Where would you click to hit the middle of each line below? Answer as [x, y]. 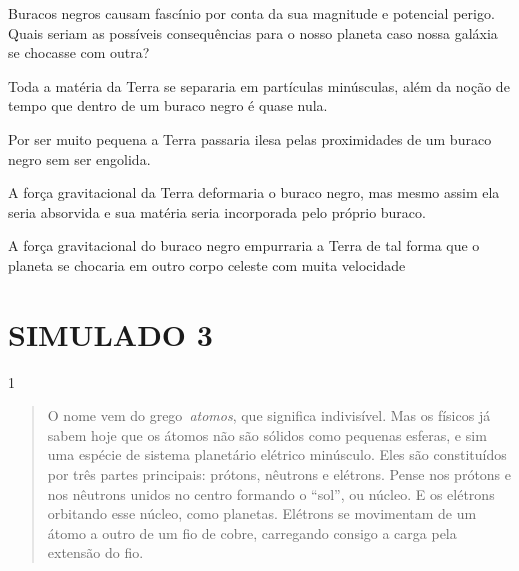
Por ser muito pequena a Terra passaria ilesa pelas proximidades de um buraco [250, 138]
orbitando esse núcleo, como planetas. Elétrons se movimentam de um [262, 513]
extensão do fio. [95, 552]
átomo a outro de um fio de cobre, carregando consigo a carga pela [252, 532]
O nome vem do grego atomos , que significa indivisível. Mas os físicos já [269, 415]
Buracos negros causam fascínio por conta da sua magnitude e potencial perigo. [251, 13]
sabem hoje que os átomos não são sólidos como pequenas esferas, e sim [267, 434]
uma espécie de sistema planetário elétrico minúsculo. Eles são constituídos [277, 454]
